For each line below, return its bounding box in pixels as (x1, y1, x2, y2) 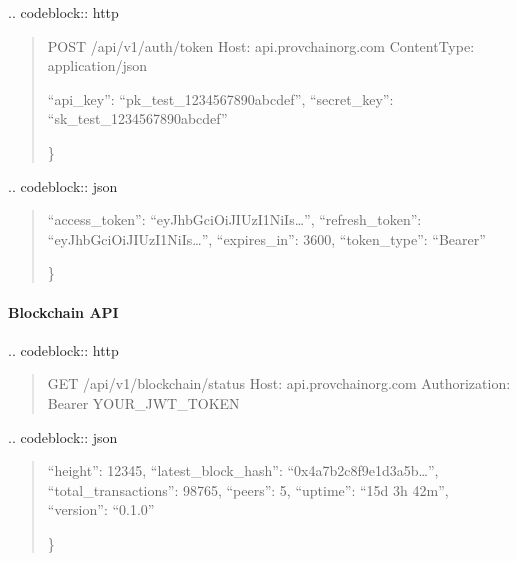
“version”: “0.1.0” (47, 499, 155, 520)
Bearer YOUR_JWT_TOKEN (47, 392, 240, 413)
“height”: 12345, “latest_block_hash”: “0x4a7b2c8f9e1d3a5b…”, (47, 460, 439, 481)
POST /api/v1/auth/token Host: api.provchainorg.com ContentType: (47, 35, 475, 56)
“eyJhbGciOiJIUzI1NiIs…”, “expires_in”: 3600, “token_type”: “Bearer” (47, 228, 486, 249)
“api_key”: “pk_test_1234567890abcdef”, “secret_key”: (47, 88, 394, 109)
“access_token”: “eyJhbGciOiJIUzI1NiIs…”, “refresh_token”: (47, 209, 422, 230)
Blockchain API (8, 301, 119, 322)
